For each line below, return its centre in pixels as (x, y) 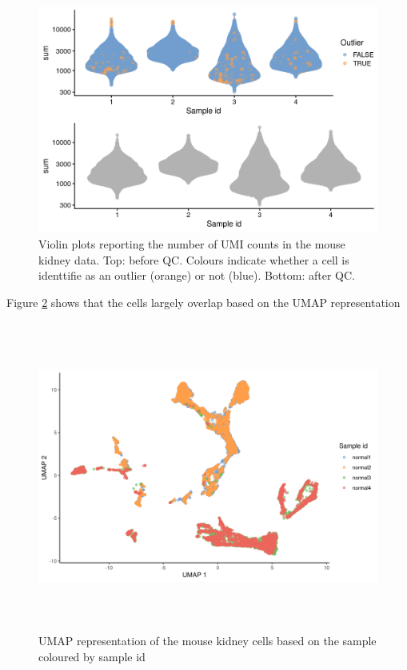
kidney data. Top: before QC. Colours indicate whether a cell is (194, 259)
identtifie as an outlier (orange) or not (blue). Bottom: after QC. (197, 275)
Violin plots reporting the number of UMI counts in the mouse (192, 243)
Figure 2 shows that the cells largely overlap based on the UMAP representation (203, 302)
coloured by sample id (92, 656)
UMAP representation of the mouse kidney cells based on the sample (207, 640)
